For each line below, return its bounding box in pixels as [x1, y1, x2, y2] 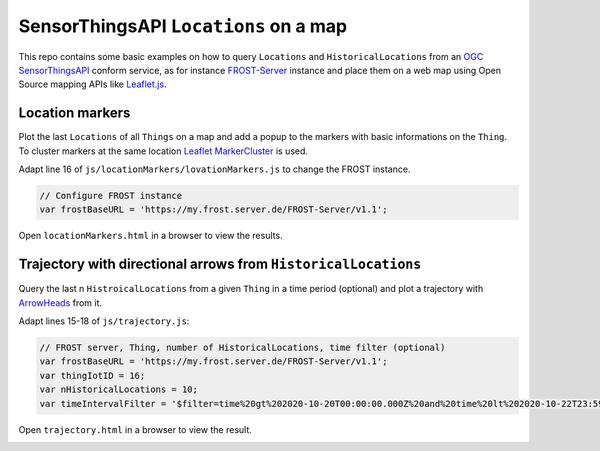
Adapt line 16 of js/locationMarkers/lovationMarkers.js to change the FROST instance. [18, 163, 411, 175]
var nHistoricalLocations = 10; [39, 384, 199, 395]
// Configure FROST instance [39, 190, 183, 201]
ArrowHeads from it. [18, 296, 103, 309]
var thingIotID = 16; [39, 370, 146, 381]
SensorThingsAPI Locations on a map [18, 15, 348, 37]
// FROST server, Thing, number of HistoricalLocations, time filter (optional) [39, 342, 446, 354]
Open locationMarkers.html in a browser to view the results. [18, 230, 284, 242]
